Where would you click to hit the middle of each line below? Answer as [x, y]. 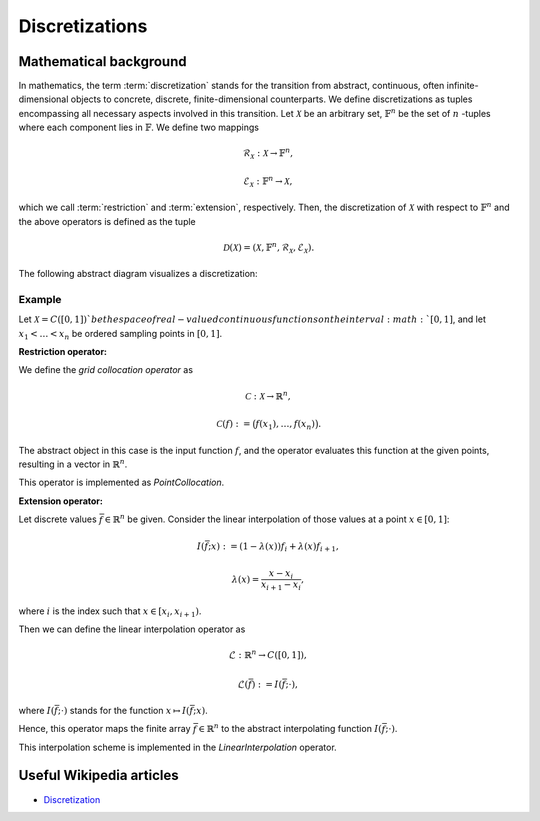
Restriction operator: [63, 352]
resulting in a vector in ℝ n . [73, 463]
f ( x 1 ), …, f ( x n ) [285, 425]
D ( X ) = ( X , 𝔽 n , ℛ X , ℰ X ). [269, 247]
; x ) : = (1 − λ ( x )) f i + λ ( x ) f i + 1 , [273, 547]
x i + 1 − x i [281, 586]
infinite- [462, 86]
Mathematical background [102, 61]
